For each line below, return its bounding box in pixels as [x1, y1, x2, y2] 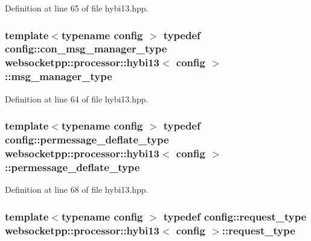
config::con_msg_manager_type [5, 41, 167, 56]
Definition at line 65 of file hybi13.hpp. [5, 2, 149, 14]
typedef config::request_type [163, 208, 307, 224]
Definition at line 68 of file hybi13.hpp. [5, 183, 149, 196]
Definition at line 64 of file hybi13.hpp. [5, 92, 149, 105]
